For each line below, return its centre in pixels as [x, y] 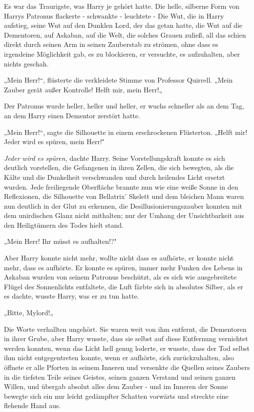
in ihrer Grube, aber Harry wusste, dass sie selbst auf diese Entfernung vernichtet [126, 338]
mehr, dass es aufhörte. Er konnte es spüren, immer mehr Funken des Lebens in [123, 267]
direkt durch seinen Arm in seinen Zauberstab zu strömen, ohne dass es [111, 44]
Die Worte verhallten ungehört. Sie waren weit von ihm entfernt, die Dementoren [125, 329]
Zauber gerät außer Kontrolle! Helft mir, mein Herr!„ [83, 89]
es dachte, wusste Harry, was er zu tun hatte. [72, 296]
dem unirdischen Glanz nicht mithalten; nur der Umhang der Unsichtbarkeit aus [124, 215]
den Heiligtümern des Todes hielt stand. [64, 225]
